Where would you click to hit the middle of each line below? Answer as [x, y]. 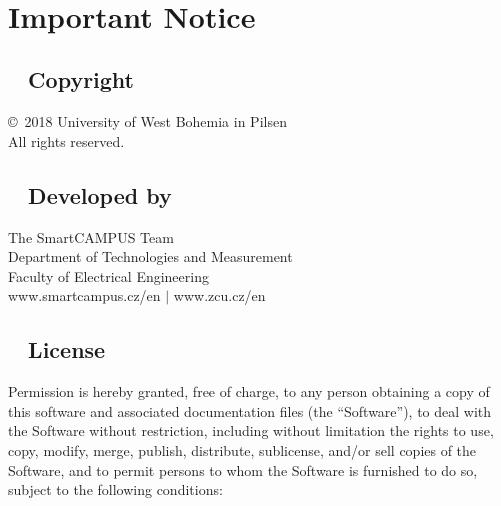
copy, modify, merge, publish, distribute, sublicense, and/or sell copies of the [242, 449]
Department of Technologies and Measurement [150, 256]
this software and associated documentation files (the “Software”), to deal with [250, 410]
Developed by [100, 194]
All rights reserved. [66, 140]
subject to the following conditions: [115, 489]
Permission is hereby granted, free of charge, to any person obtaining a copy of [249, 391]
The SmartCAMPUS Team [91, 236]
